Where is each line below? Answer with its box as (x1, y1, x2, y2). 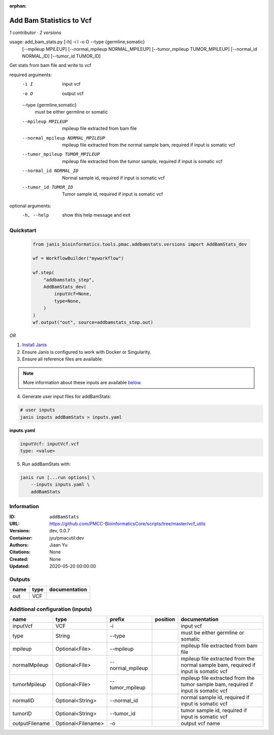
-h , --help (22, 212, 49, 218)
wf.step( (32, 270, 55, 276)
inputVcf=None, (54, 291, 92, 297)
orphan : (9, 3, 27, 9)
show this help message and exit (62, 212, 130, 218)
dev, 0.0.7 (49, 528, 71, 534)
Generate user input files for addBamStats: (22, 393, 112, 399)
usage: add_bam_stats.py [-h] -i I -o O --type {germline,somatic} (9, 39, 145, 45)
